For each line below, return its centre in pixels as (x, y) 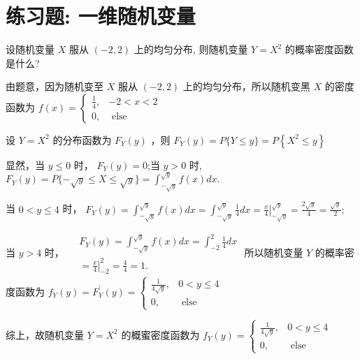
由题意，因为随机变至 (55, 86)
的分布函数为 (82, 139)
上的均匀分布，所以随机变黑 (246, 86)
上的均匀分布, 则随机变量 (191, 49)
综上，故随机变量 (45, 334)
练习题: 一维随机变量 (101, 16)
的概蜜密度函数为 (160, 334)
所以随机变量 (274, 252)
